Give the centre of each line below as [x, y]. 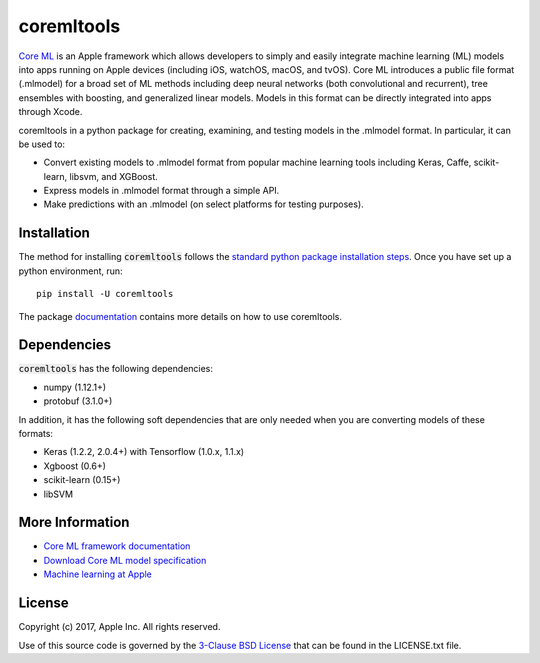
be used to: [41, 144]
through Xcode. [50, 112]
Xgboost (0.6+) [75, 466]
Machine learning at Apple [97, 574]
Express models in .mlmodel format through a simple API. [161, 191]
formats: [36, 433]
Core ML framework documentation [117, 546]
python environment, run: [71, 271]
